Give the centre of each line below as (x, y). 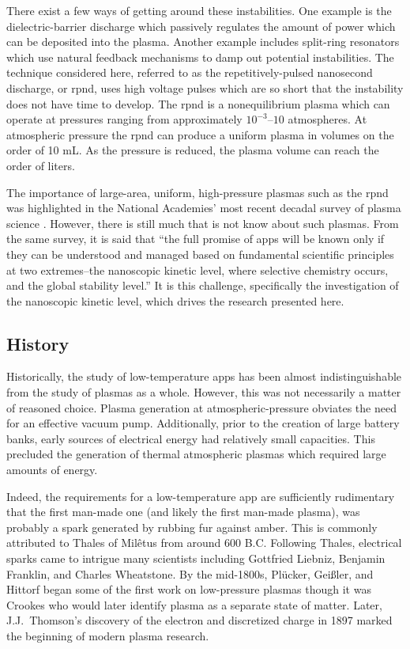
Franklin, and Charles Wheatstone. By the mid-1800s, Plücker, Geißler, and (190, 573)
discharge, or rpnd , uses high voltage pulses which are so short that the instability (205, 87)
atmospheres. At (327, 119)
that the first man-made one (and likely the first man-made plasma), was (183, 512)
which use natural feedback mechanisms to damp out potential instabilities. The (200, 57)
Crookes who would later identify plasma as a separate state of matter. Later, (194, 604)
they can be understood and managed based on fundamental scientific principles (200, 254)
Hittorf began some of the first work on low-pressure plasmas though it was (189, 589)
